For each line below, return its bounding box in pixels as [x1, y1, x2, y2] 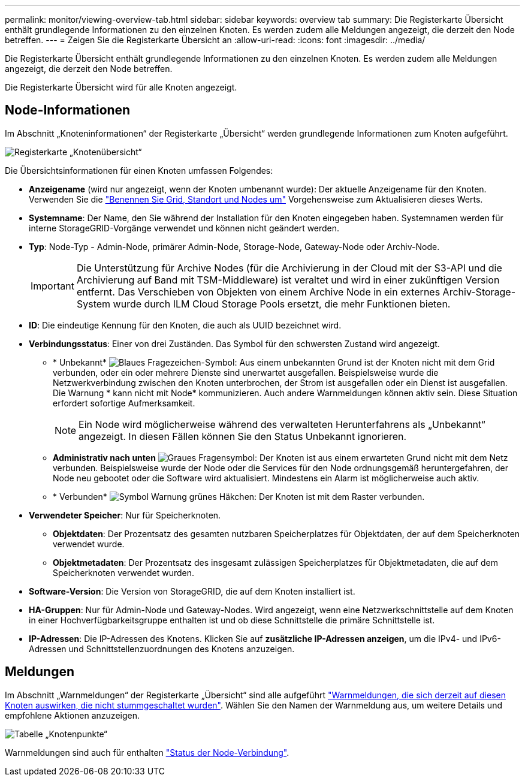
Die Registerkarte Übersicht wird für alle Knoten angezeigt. [5, 82, 237, 92]
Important [31, 279, 74, 292]
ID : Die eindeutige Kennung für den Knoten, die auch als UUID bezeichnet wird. [29, 319, 342, 330]
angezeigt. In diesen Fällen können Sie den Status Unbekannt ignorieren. [79, 430, 407, 442]
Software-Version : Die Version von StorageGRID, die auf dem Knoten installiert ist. [29, 586, 355, 596]
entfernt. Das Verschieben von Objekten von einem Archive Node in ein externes [76, 285, 440, 298]
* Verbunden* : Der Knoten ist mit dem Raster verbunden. [53, 491, 425, 502]
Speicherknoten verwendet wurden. [53, 567, 195, 578]
